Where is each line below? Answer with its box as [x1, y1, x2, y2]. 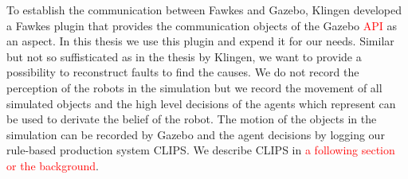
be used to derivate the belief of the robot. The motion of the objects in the [6, 111, 377, 127]
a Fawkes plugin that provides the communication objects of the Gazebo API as [6, 17, 398, 33]
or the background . [6, 157, 100, 173]
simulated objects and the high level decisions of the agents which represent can [6, 95, 396, 111]
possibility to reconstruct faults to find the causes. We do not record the [6, 64, 359, 80]
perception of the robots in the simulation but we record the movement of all [6, 79, 382, 95]
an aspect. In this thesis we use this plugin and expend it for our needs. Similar [6, 33, 394, 49]
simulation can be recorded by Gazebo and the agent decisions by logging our [6, 126, 385, 142]
